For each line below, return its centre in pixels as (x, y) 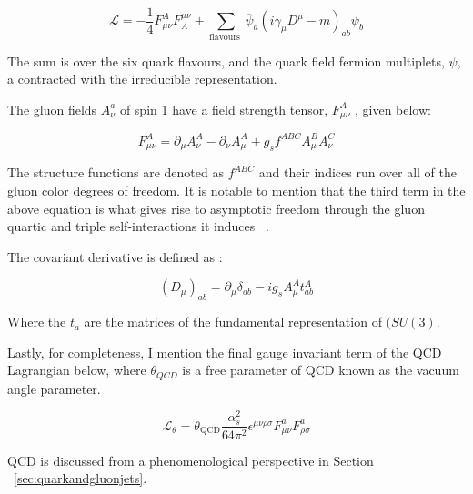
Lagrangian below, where (77, 370)
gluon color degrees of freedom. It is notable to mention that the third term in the (236, 190)
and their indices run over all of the (357, 172)
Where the (37, 322)
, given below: (392, 109)
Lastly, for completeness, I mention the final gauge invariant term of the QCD (225, 352)
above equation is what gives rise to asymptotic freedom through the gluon (216, 208)
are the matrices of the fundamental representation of (233, 322)
